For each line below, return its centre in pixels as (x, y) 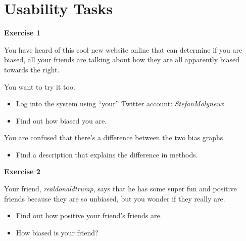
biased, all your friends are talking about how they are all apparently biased (122, 59)
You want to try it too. (40, 86)
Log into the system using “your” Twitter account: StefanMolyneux (120, 104)
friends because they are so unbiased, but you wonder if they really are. (115, 198)
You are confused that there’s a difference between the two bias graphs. (115, 137)
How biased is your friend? (57, 232)
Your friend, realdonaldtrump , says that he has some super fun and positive (120, 189)
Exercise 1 (22, 33)
